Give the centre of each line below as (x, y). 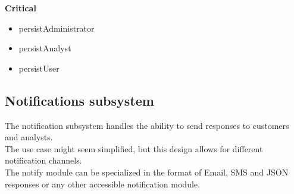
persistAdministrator (57, 28)
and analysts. (29, 137)
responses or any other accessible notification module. (102, 184)
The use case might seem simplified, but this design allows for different (134, 148)
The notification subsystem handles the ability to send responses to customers (147, 125)
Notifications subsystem (79, 100)
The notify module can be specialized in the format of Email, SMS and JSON (147, 172)
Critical (21, 8)
